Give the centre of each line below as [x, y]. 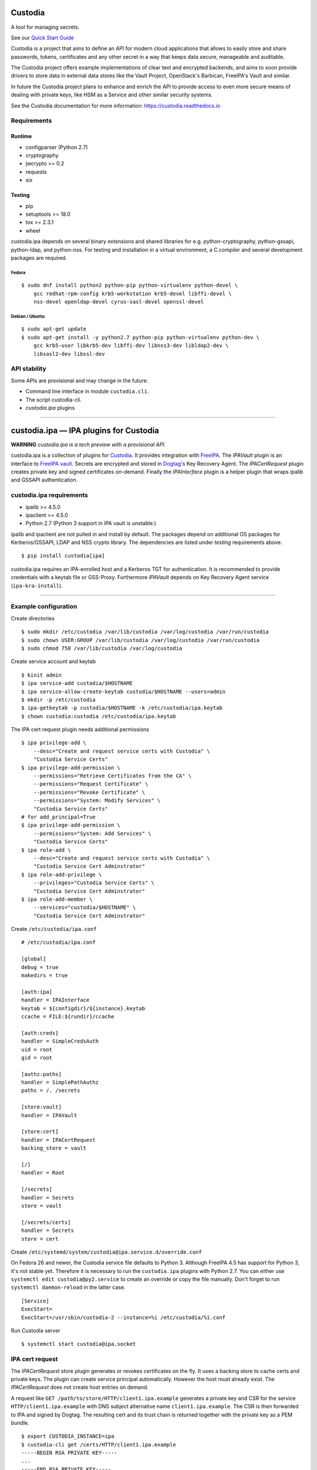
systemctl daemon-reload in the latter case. [68, 1287]
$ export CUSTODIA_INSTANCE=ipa [68, 1436]
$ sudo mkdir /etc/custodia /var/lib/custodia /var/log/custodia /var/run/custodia [145, 632]
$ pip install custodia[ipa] [63, 556]
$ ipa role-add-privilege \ [62, 874]
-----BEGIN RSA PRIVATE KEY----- [69, 1453]
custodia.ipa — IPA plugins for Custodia [85, 430]
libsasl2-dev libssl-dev [69, 354]
